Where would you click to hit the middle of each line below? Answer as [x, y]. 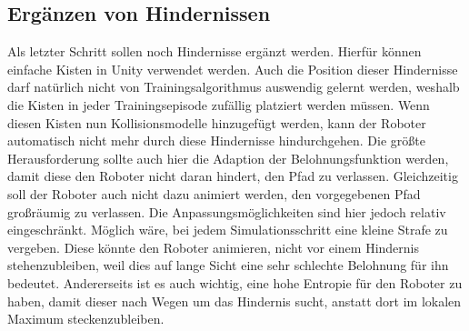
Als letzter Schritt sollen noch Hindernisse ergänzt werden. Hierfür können [215, 51]
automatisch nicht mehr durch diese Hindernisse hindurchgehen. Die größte [216, 140]
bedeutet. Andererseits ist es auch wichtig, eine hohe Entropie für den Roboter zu [235, 282]
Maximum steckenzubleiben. [86, 319]
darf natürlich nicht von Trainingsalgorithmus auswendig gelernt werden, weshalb [234, 87]
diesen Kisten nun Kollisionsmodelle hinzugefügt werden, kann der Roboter [217, 122]
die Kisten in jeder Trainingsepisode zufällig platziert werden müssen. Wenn [219, 104]
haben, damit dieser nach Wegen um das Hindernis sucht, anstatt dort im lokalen [234, 301]
